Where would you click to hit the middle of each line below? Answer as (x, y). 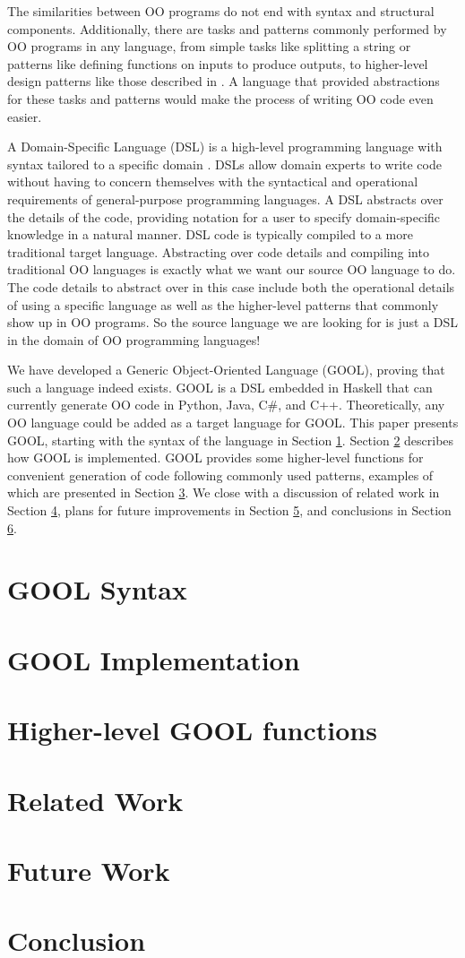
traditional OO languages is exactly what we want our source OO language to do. (232, 269)
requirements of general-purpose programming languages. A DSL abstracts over (225, 199)
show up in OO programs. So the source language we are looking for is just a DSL (233, 322)
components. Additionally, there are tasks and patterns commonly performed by (227, 28)
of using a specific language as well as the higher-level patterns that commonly (223, 304)
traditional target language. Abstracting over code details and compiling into (218, 251)
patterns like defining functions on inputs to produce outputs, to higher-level (218, 63)
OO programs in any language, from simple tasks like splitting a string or (209, 46)
